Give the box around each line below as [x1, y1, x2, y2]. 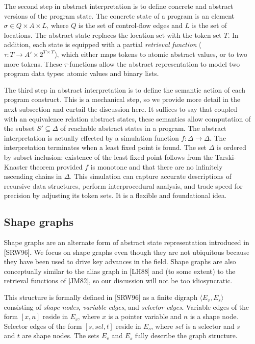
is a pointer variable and [108, 311, 181, 321]
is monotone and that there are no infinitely [90, 161, 223, 172]
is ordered [217, 142, 247, 152]
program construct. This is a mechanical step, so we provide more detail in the [4, 94, 240, 104]
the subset [4, 123, 35, 133]
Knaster [4, 161, 28, 172]
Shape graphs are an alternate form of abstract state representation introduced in [4, 237, 249, 247]
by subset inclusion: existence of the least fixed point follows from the [4, 151, 213, 162]
